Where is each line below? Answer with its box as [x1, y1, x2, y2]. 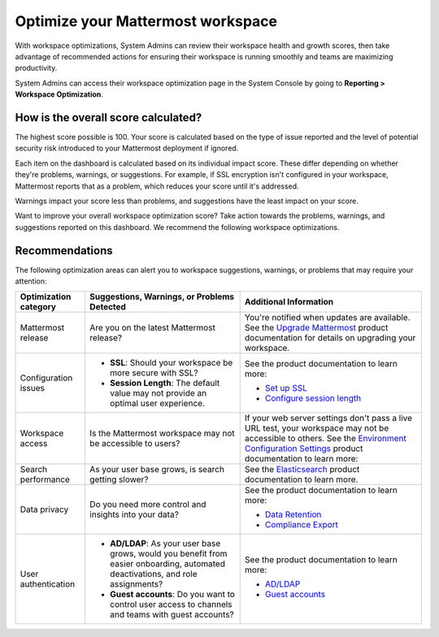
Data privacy [20, 504, 69, 515]
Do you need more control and [89, 499, 206, 510]
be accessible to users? [89, 438, 180, 449]
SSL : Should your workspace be [110, 357, 233, 369]
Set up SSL [264, 383, 308, 394]
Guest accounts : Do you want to [110, 589, 236, 600]
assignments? [110, 578, 163, 590]
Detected [89, 301, 126, 313]
